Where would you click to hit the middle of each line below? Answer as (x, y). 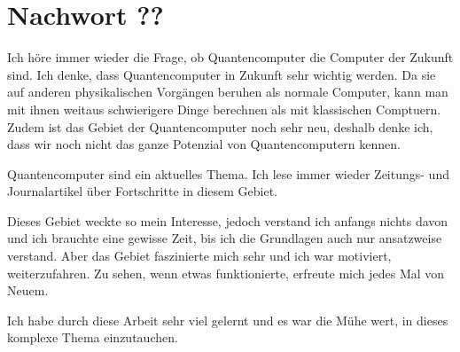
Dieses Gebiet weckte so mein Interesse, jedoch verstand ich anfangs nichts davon (228, 220)
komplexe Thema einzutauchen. (93, 337)
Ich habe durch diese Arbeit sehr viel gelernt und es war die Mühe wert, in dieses (228, 320)
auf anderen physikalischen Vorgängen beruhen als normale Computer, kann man (228, 92)
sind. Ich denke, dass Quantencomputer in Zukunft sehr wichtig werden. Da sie (222, 74)
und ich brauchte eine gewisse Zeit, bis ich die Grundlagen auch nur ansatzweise (225, 238)
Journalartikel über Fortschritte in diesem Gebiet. (142, 191)
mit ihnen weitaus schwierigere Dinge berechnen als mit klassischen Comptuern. (224, 109)
